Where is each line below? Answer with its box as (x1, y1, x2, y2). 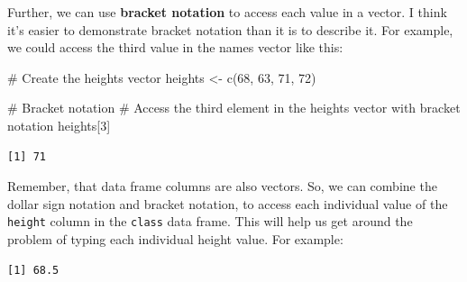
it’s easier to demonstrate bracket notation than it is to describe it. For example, (7, 20, 453, 39)
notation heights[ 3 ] (7, 115, 111, 134)
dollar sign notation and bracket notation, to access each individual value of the (7, 194, 448, 213)
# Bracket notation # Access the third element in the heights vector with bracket (7, 98, 461, 117)
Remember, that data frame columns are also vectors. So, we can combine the (7, 177, 437, 196)
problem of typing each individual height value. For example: (7, 230, 343, 248)
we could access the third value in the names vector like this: (7, 38, 343, 57)
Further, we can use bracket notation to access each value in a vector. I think (7, 3, 447, 21)
